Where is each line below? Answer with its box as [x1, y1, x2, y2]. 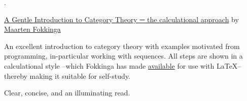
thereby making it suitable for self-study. [4, 70, 130, 81]
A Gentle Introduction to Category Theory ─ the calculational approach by [4, 14, 239, 24]
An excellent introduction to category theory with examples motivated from [4, 40, 240, 51]
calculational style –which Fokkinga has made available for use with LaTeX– [4, 60, 241, 71]
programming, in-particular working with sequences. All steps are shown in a [4, 50, 243, 61]
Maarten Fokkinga [4, 24, 61, 34]
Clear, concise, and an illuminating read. [4, 87, 130, 98]
